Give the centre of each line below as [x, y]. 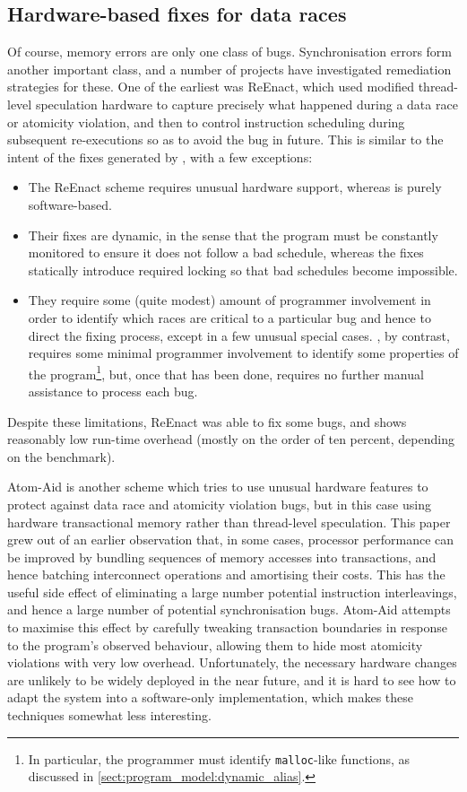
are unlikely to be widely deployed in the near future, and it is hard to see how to [232, 679]
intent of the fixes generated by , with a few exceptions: [160, 157]
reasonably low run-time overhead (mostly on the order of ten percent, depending [231, 439]
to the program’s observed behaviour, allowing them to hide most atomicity [215, 644]
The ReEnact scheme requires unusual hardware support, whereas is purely [235, 187]
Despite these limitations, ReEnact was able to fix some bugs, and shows [207, 421]
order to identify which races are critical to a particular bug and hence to [229, 317]
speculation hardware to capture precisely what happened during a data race [246, 104]
